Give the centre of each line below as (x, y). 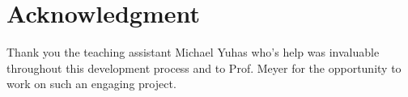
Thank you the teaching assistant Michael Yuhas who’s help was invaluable (193, 52)
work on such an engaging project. (91, 84)
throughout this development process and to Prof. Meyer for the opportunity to (204, 67)
